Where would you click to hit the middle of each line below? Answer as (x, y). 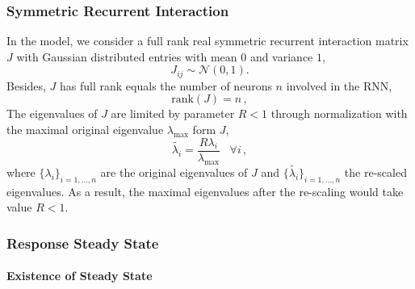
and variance (281, 56)
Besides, (26, 85)
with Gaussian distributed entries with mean (127, 56)
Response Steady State (83, 243)
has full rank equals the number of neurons (166, 85)
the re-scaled (375, 172)
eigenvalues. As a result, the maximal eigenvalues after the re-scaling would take (205, 191)
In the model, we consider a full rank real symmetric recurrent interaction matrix (207, 41)
